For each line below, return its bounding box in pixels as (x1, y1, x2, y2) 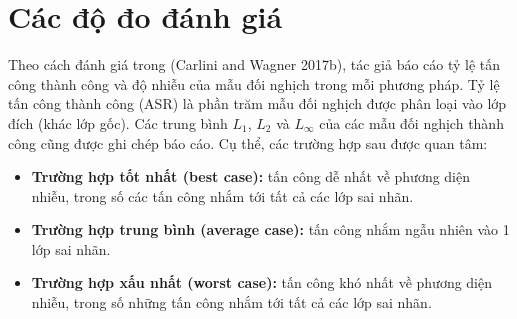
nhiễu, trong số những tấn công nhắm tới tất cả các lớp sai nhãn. (31, 292, 432, 313)
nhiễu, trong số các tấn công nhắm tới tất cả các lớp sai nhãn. (31, 185, 414, 206)
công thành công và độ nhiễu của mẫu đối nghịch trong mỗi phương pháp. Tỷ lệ (8, 73, 500, 94)
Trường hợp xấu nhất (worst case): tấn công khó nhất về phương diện (31, 272, 493, 293)
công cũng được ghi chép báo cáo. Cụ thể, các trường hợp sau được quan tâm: (8, 132, 488, 153)
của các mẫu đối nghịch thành (319, 112, 504, 133)
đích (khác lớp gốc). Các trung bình (8, 112, 228, 133)
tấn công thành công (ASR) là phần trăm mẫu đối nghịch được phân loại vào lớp (8, 93, 507, 114)
